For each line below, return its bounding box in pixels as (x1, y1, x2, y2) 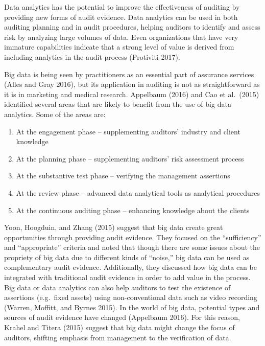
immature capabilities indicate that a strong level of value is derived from (4, 41, 234, 52)
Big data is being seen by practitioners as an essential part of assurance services (4, 68, 254, 79)
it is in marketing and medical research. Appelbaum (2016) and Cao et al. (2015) (4, 88, 259, 99)
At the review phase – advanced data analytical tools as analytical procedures (16, 187, 260, 198)
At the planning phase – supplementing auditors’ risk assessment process (16, 153, 244, 164)
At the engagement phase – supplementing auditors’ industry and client (16, 126, 240, 136)
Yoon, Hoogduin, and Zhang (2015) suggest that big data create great (4, 222, 223, 233)
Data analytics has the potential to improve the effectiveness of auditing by (4, 2, 240, 12)
